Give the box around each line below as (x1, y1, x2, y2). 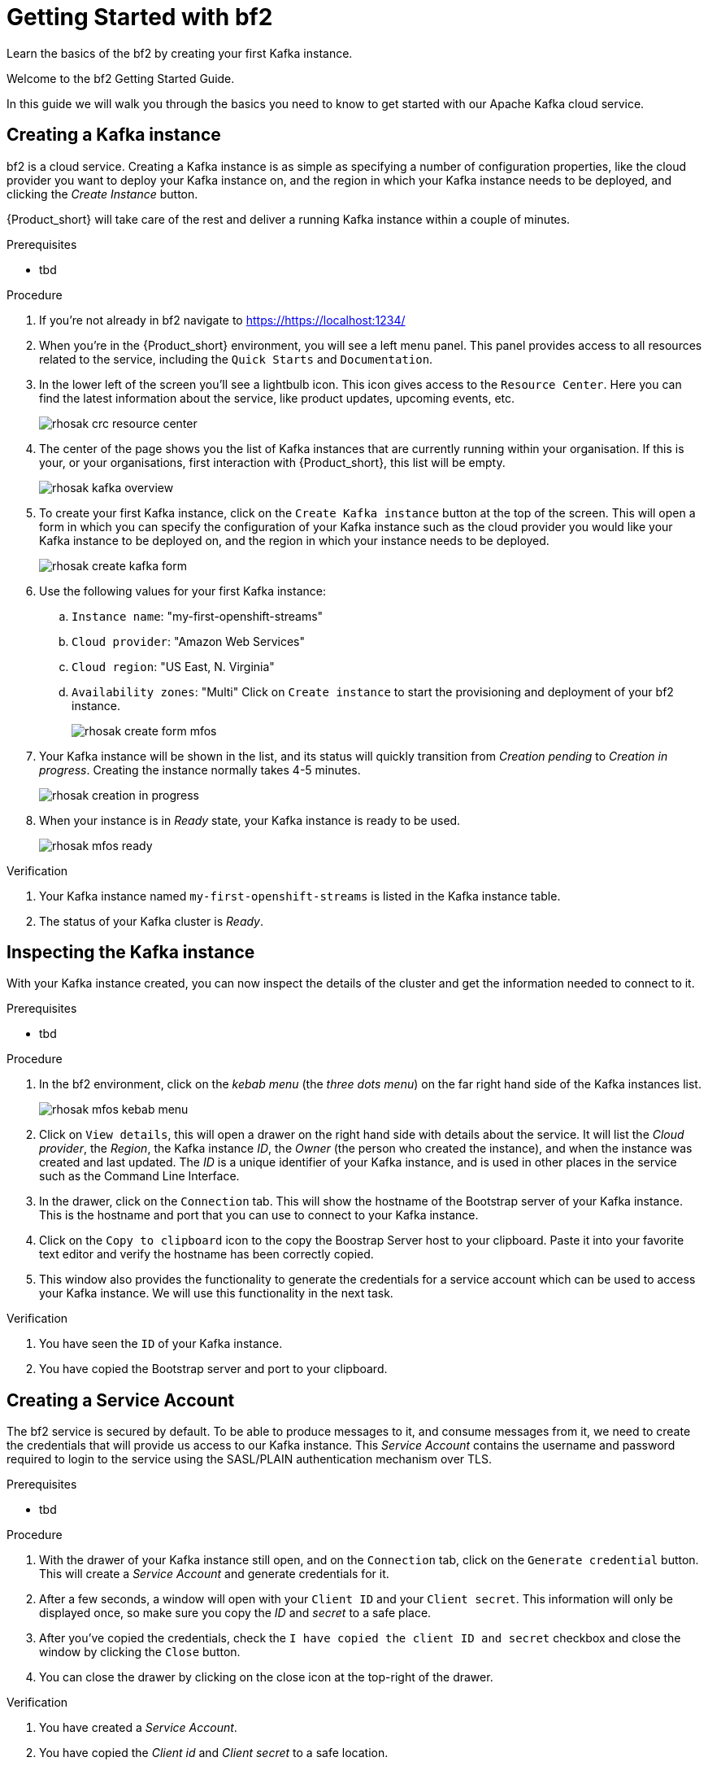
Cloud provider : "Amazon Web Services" (72, 634, 306, 648)
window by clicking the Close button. (39, 1645, 241, 1659)
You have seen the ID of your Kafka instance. (39, 1336, 283, 1351)
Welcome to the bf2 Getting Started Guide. (7, 71, 235, 85)
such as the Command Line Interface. (39, 1169, 240, 1184)
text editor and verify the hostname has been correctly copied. (39, 1247, 374, 1262)
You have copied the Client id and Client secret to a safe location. (39, 1746, 389, 1760)
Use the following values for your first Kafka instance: (39, 583, 326, 598)
